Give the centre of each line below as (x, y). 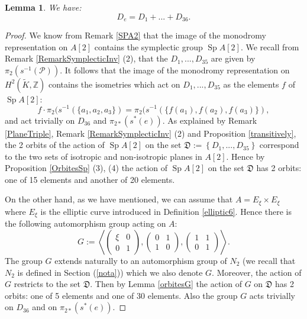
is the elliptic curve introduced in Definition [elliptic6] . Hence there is (166, 211)
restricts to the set (47, 284)
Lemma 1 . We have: (43, 7)
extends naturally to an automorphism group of (141, 260)
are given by (233, 58)
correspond (279, 145)
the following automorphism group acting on (85, 223)
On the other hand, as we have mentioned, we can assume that (119, 199)
